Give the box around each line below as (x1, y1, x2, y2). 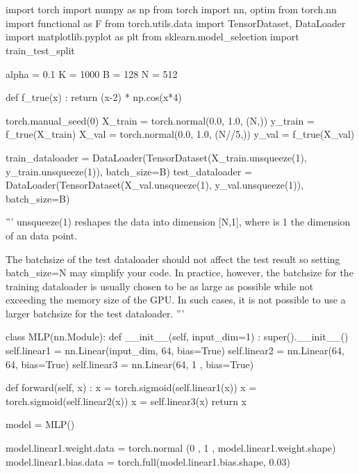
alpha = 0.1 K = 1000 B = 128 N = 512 (6, 66, 178, 81)
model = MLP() (6, 417, 75, 432)
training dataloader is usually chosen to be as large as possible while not (6, 278, 314, 293)
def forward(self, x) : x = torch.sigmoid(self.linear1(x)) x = (6, 380, 257, 395)
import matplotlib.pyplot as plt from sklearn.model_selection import (6, 29, 299, 44)
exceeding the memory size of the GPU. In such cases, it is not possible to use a (6, 292, 346, 307)
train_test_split (6, 42, 75, 57)
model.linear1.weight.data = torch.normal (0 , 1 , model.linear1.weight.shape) (6, 441, 336, 455)
